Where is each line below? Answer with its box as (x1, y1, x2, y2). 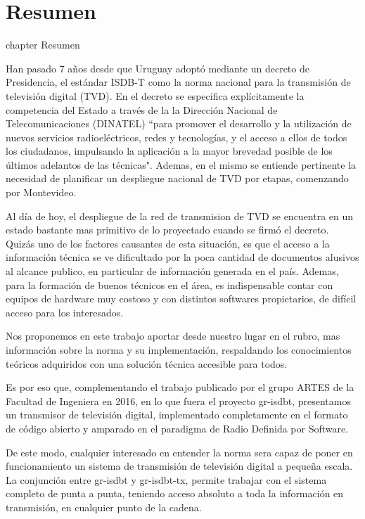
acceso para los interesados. (6, 305, 124, 319)
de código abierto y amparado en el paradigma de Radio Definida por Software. (6, 421, 349, 435)
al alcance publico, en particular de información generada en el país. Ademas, (6, 264, 339, 278)
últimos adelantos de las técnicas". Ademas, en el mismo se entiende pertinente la (6, 157, 357, 172)
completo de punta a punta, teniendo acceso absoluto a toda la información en (6, 486, 344, 501)
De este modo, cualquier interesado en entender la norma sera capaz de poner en (6, 444, 353, 459)
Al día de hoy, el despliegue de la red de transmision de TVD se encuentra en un (6, 208, 354, 223)
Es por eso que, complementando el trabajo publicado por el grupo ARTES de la (6, 380, 354, 395)
